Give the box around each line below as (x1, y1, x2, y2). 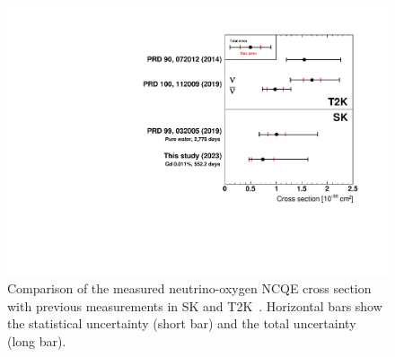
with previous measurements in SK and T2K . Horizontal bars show (7, 296, 382, 315)
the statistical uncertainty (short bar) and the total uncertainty (7, 314, 356, 333)
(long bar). (7, 332, 66, 351)
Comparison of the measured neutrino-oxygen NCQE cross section (7, 279, 372, 298)
